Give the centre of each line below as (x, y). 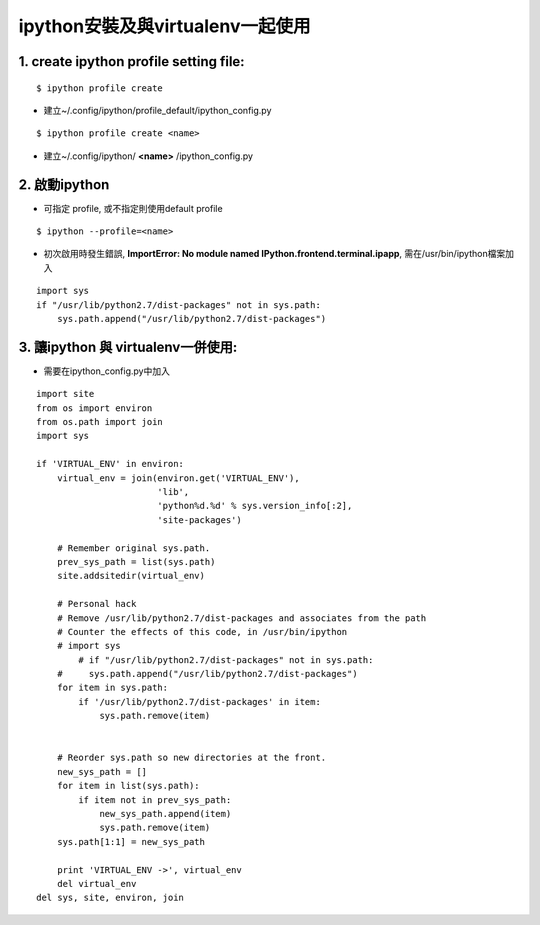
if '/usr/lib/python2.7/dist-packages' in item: (200, 701)
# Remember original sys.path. (133, 548)
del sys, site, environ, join (110, 898)
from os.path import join (100, 422)
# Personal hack (96, 604)
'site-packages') (199, 519)
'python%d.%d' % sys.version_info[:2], (254, 506)
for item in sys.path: (112, 688)
